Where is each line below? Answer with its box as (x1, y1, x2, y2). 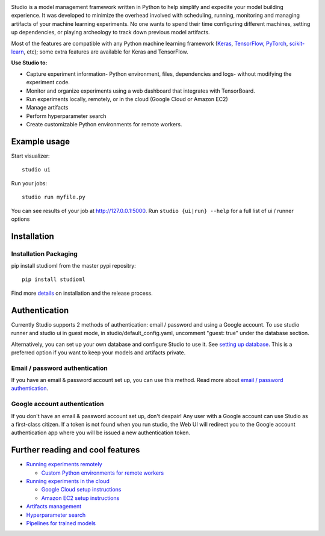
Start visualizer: (11, 152, 51, 159)
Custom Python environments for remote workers (41, 469, 164, 476)
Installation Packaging (11, 250, 78, 258)
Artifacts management (26, 503, 81, 510)
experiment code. (26, 79, 70, 86)
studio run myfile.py (22, 194, 85, 201)
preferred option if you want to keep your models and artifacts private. (11, 349, 186, 356)
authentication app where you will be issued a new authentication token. (11, 429, 191, 436)
